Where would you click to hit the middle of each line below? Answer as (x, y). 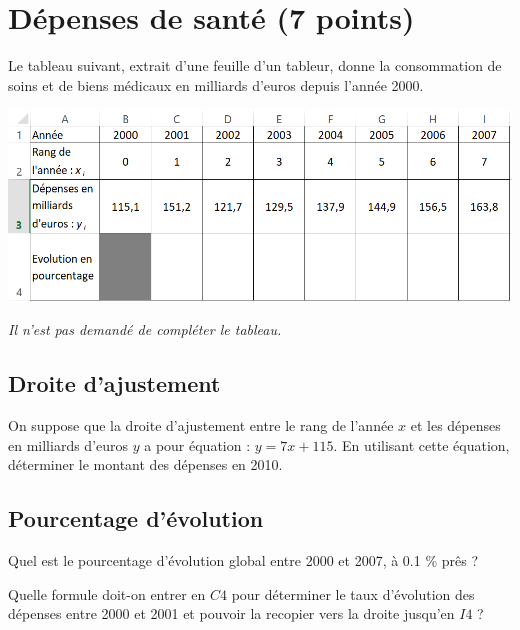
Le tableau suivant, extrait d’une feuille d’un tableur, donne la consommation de (255, 65)
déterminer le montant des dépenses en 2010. (145, 464)
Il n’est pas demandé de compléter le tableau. (145, 329)
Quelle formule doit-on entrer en (107, 593)
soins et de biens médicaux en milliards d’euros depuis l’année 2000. (216, 84)
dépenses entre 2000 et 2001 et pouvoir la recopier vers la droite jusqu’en (231, 613)
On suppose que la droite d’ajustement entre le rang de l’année (201, 425)
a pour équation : (197, 444)
